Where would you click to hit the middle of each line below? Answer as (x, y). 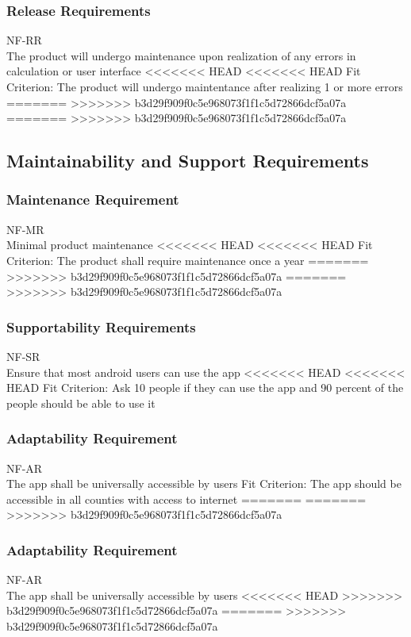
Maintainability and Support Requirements (188, 161)
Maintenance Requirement (93, 200)
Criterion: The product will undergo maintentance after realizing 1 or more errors (205, 86)
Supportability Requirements (101, 326)
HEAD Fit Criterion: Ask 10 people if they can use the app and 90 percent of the (205, 388)
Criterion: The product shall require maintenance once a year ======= (188, 260)
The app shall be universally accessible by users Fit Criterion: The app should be (204, 484)
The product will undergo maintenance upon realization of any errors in (181, 55)
